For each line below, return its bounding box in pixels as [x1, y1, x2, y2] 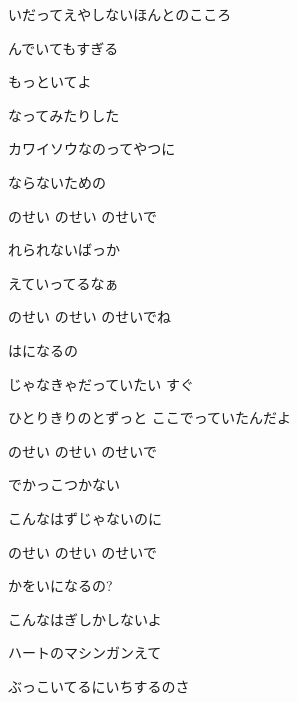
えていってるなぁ [8, 272, 119, 293]
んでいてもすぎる [8, 37, 119, 58]
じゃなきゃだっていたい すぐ [8, 373, 194, 394]
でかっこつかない [8, 474, 120, 495]
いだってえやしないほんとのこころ [8, 4, 232, 24]
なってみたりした [8, 104, 120, 125]
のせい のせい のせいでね [8, 306, 171, 327]
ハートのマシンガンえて [8, 642, 162, 663]
